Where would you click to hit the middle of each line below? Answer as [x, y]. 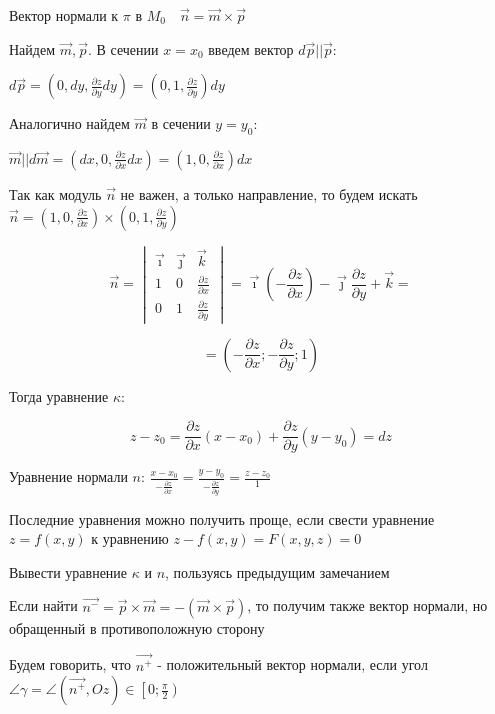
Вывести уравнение [68, 571]
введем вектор [251, 48]
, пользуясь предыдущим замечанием [277, 571]
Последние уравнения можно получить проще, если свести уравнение [222, 518]
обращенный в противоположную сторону [137, 627]
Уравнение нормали [68, 476]
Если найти [43, 605]
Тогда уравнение [59, 395]
